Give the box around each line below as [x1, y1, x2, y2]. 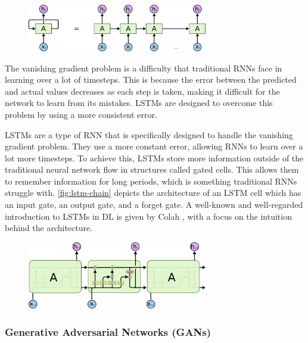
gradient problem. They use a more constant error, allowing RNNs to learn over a [5, 140, 303, 152]
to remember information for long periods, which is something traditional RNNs [5, 174, 297, 187]
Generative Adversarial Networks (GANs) [5, 324, 211, 339]
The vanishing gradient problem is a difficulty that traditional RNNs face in [5, 61, 282, 74]
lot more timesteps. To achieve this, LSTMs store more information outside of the [5, 151, 304, 164]
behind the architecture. [5, 222, 93, 234]
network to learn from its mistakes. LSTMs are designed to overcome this [5, 96, 273, 109]
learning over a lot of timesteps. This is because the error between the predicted [5, 73, 297, 86]
